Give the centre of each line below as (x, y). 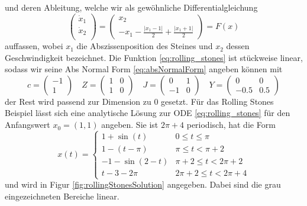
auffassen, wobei (34, 46)
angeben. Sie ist (130, 125)
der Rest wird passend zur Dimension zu (78, 101)
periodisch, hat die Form (231, 125)
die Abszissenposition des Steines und (145, 46)
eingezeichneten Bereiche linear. (62, 196)
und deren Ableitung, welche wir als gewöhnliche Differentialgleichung (131, 7)
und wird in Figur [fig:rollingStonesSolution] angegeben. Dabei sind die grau (143, 184)
